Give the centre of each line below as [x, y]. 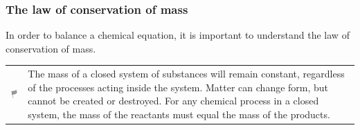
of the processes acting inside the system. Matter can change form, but [178, 87]
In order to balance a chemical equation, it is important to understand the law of [178, 35]
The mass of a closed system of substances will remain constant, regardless [186, 74]
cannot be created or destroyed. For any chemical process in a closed [173, 101]
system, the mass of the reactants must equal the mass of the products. [179, 114]
